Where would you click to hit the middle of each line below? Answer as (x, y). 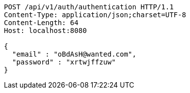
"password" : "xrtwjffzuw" (64, 62)
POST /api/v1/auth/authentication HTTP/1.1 (89, 7)
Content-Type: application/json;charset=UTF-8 (95, 15)
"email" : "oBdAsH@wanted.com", (74, 54)
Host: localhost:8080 (45, 31)
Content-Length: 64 (41, 23)
